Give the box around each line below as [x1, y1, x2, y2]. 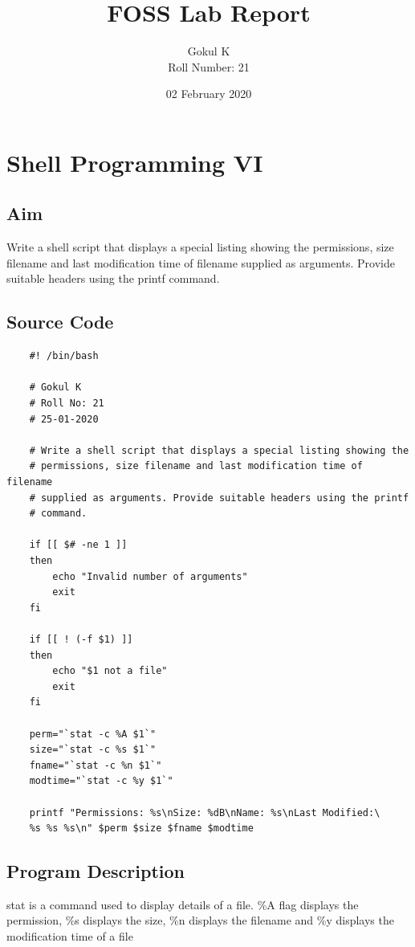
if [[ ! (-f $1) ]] [29, 633, 133, 645]
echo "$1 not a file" [52, 665, 168, 677]
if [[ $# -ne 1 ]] [29, 539, 128, 551]
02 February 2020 [165, 85, 252, 102]
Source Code [6, 309, 114, 334]
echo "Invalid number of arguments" [52, 570, 248, 582]
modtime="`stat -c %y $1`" [29, 775, 173, 787]
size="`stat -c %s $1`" [29, 744, 157, 756]
